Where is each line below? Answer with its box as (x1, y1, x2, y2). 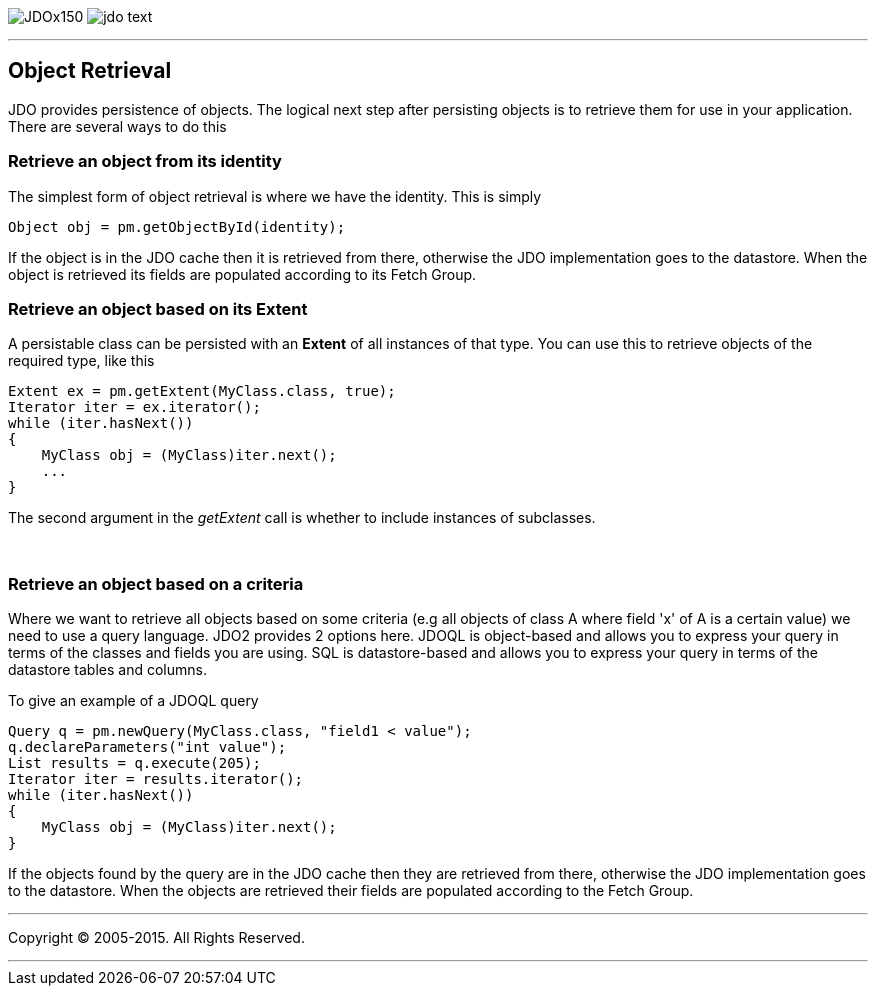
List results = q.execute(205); (8, 755, 261, 772)
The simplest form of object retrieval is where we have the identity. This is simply (8, 187, 542, 205)
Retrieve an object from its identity (8, 151, 282, 172)
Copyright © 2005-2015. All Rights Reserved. (8, 929, 305, 947)
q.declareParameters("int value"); (8, 739, 287, 756)
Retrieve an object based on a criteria (8, 573, 304, 594)
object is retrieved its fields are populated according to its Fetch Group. (8, 265, 477, 283)
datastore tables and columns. (8, 661, 207, 679)
